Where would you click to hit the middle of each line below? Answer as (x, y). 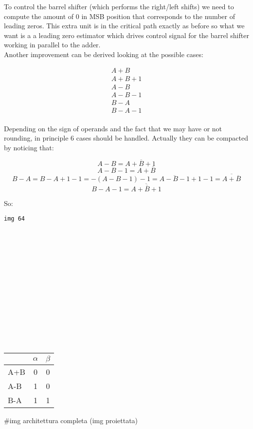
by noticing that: (29, 147)
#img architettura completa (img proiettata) (71, 420)
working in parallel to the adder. (52, 45)
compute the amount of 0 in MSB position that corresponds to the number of (120, 16)
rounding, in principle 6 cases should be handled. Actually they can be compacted (126, 138)
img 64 (14, 219)
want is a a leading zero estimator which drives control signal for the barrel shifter (126, 35)
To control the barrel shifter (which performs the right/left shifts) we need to (119, 6)
